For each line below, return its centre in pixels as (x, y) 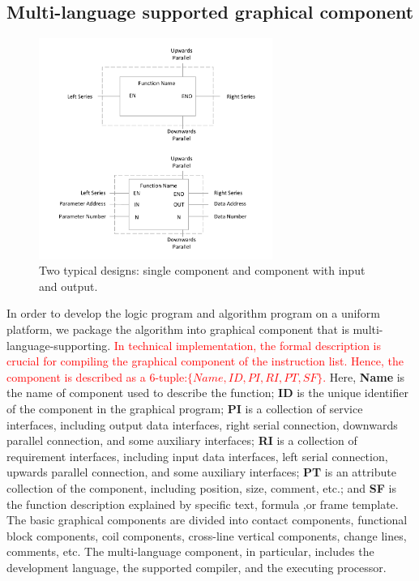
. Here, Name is (364, 376)
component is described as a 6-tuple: (97, 376)
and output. (68, 286)
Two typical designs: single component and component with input (202, 270)
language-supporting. (59, 345)
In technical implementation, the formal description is (248, 345)
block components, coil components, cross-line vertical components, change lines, (207, 535)
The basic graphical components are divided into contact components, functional (207, 520)
